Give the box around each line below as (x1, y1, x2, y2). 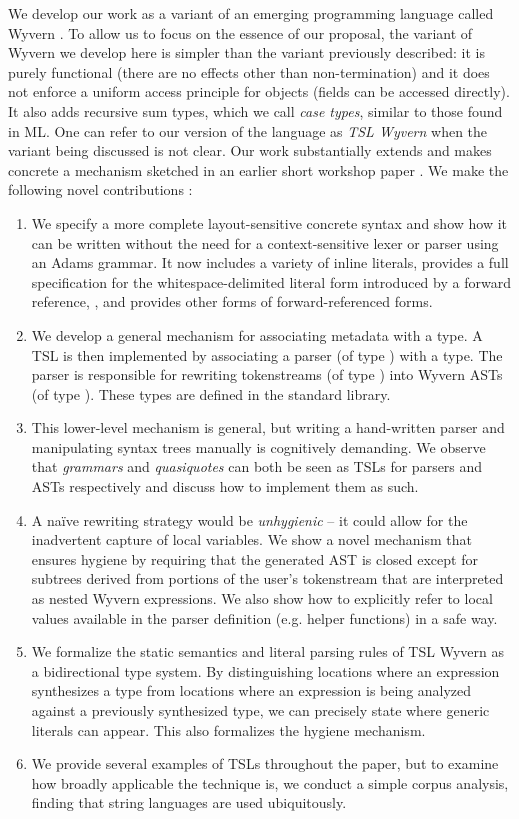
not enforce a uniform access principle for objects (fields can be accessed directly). (8, 81, 510, 102)
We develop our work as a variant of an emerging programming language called (8, 3, 494, 23)
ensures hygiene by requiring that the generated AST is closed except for (31, 548, 478, 569)
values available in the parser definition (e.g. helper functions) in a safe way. (31, 607, 498, 628)
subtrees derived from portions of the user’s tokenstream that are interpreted (31, 568, 504, 589)
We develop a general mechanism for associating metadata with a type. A (31, 324, 483, 345)
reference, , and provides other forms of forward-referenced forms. (31, 291, 433, 312)
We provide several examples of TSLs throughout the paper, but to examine (31, 753, 499, 774)
